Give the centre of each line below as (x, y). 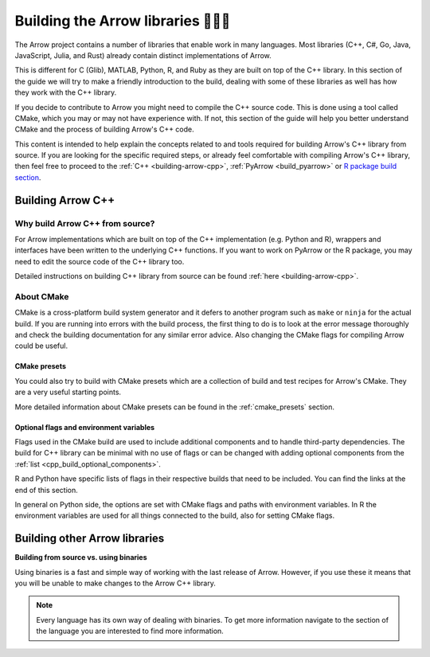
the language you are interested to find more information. (130, 631)
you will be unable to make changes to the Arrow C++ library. (115, 583)
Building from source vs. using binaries (81, 557)
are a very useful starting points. (68, 392)
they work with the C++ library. (66, 92)
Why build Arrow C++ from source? (85, 223)
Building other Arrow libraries (90, 539)
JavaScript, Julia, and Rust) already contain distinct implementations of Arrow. (143, 55)
